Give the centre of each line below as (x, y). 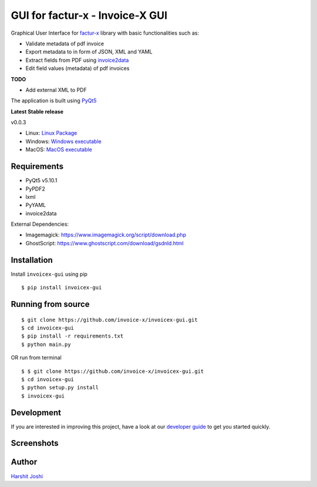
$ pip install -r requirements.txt (72, 336)
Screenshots (35, 443)
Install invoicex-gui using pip (49, 274)
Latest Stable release (37, 111)
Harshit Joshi (27, 476)
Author (24, 462)
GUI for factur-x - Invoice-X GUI (89, 15)
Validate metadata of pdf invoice (65, 44)
